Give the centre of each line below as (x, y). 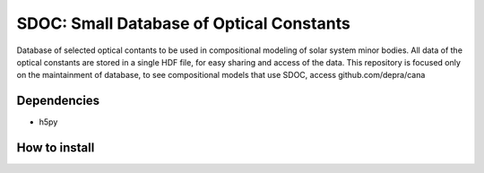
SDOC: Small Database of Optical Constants (184, 23)
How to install (56, 148)
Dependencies (58, 101)
